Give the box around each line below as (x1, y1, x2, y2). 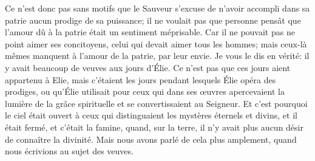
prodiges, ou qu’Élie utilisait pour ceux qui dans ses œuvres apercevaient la (5, 85, 285, 98)
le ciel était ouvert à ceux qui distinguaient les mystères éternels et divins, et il (5, 109, 297, 122)
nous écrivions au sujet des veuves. (5, 145, 134, 157)
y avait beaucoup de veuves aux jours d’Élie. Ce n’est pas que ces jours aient (5, 61, 291, 74)
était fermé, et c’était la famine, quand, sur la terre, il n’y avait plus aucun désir (5, 120, 303, 133)
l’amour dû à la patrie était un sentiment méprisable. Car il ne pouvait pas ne (5, 26, 295, 38)
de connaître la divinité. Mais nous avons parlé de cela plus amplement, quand (5, 132, 297, 145)
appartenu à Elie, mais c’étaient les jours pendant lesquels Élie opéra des (5, 73, 276, 86)
